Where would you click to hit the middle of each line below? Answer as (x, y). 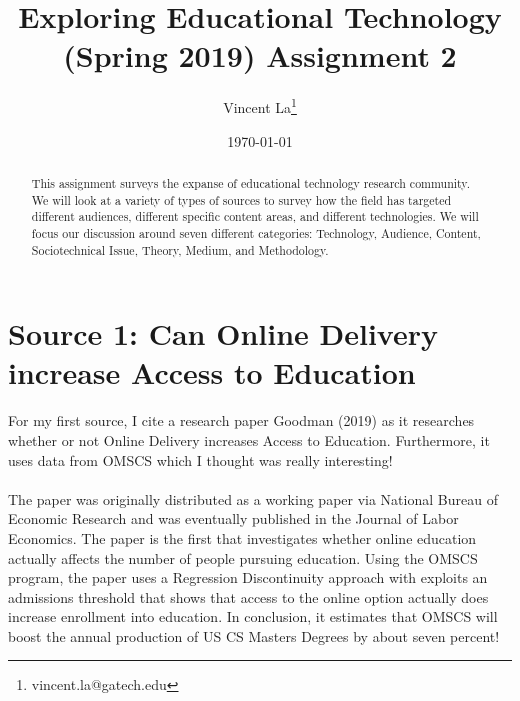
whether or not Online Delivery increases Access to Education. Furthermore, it (249, 439)
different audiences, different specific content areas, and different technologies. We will (255, 216)
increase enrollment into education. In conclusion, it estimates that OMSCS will (253, 616)
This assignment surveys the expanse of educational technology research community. (250, 182)
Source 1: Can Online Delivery (223, 333)
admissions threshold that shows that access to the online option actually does (248, 596)
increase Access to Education (212, 372)
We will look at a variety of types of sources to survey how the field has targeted (241, 199)
